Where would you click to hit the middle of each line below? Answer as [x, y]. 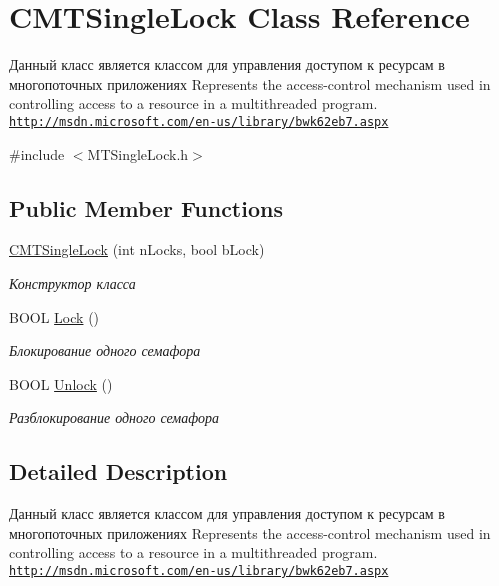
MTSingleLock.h [138, 153]
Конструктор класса [72, 282]
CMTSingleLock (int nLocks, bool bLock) [137, 249]
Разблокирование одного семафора [114, 417]
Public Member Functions [146, 207]
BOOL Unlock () [61, 383]
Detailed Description [118, 471]
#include [37, 153]
